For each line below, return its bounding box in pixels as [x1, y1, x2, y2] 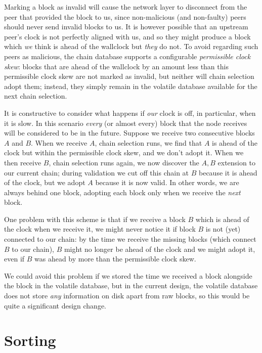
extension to [217, 157, 255, 167]
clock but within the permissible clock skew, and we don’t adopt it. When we [4, 147, 244, 158]
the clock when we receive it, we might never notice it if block [4, 224, 196, 234]
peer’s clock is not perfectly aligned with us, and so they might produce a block [4, 31, 251, 41]
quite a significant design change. [4, 300, 106, 311]
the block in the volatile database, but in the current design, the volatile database [4, 280, 258, 291]
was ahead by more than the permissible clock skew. [34, 253, 196, 264]
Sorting [4, 330, 56, 350]
